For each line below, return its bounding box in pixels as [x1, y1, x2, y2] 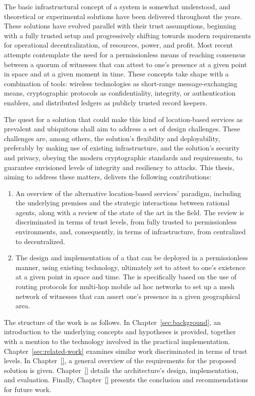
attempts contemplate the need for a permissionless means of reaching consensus [4, 49, 246, 59]
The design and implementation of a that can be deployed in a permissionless [15, 252, 248, 263]
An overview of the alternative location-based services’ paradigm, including [15, 188, 241, 198]
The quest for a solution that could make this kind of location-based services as [4, 114, 243, 124]
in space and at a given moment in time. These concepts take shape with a [4, 69, 229, 79]
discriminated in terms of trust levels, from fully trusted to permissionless [15, 217, 237, 227]
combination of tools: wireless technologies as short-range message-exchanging [4, 78, 237, 88]
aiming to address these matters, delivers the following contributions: [4, 172, 211, 182]
